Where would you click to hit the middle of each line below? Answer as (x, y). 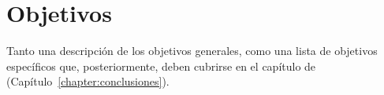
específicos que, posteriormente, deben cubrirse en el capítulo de (161, 66)
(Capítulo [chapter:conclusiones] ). (88, 81)
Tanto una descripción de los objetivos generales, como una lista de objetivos (192, 51)
